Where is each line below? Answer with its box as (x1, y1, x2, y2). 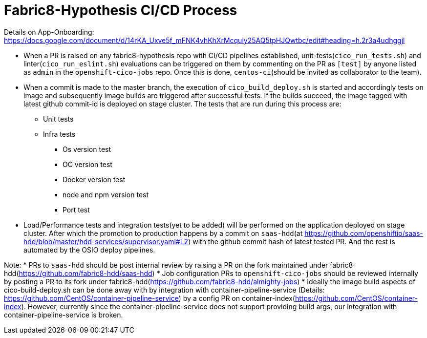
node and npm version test (63, 190, 149, 199)
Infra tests (43, 129, 76, 138)
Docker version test (63, 175, 126, 184)
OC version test (63, 160, 112, 169)
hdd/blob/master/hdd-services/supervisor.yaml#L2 (23, 237, 189, 246)
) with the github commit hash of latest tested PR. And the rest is (188, 237, 395, 246)
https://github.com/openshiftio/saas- (304, 229, 423, 237)
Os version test (63, 145, 111, 153)
